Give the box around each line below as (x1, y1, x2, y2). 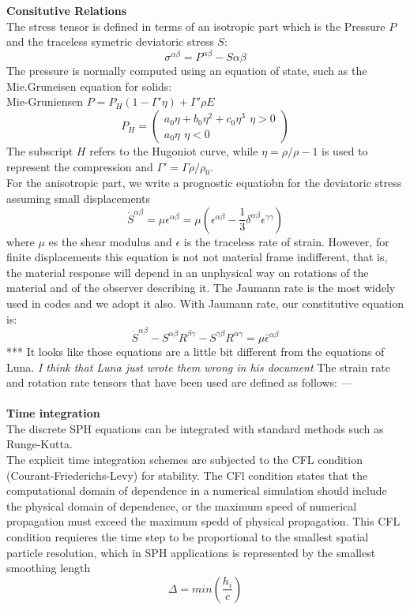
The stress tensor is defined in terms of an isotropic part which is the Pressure (6, 17, 386, 34)
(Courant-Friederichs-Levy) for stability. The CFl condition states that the (6, 466, 368, 483)
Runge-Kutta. (6, 436, 73, 452)
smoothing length (6, 559, 91, 576)
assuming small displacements (6, 190, 150, 207)
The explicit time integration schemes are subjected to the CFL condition (6, 451, 363, 468)
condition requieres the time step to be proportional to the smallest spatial (6, 529, 369, 545)
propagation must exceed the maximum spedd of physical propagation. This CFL (6, 513, 401, 530)
